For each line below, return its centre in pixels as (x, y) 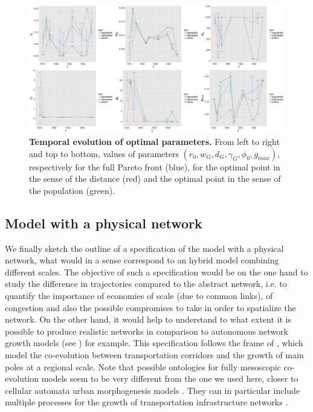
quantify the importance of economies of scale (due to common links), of (139, 295)
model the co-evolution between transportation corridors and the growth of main (154, 354)
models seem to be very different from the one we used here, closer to (170, 378)
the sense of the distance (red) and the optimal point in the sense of (155, 179)
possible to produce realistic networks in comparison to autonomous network (147, 331)
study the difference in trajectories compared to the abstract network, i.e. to (146, 284)
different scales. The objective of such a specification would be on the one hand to (156, 272)
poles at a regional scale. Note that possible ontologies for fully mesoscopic (143, 366)
